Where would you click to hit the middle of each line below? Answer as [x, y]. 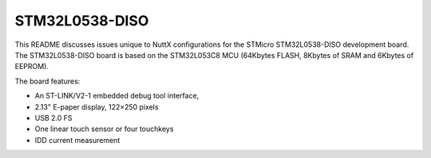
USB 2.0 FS [53, 118]
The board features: [47, 81]
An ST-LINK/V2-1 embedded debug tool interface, [117, 96]
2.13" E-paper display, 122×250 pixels [97, 106]
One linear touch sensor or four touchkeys [104, 129]
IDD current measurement [77, 140]
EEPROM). [32, 67]
